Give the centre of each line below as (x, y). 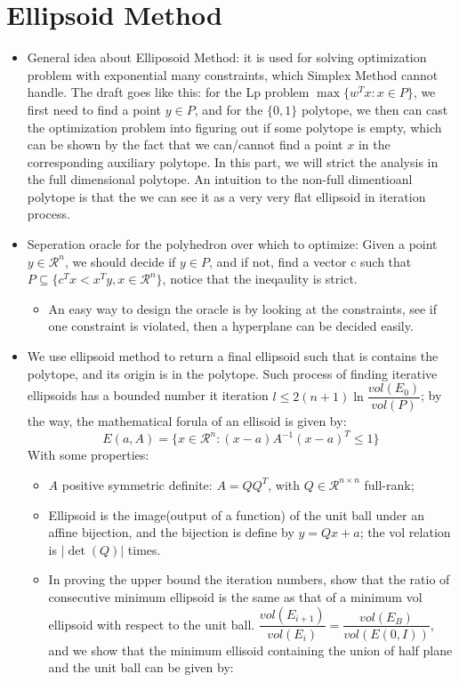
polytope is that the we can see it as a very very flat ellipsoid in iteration (226, 196)
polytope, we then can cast (374, 109)
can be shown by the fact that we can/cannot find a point (185, 144)
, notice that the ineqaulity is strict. (260, 279)
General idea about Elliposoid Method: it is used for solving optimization (227, 57)
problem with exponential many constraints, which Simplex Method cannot (233, 74)
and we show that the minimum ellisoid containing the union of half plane (250, 650)
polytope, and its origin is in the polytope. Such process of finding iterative (232, 373)
